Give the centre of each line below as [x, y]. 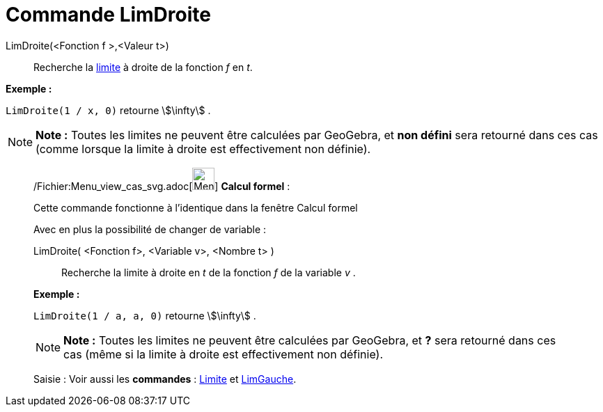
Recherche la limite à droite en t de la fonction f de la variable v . [209, 272]
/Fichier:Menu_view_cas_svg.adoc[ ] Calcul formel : [162, 186]
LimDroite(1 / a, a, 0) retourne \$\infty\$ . [145, 315]
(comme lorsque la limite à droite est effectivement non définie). [203, 149]
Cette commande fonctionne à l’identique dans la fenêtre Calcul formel [196, 207]
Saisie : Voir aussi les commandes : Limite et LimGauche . [165, 379]
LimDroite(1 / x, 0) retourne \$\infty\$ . [108, 110]
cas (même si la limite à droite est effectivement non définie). [223, 354]
